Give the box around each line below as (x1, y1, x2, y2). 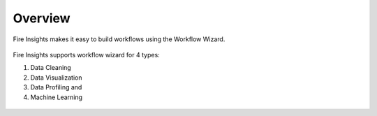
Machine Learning (30, 93, 83, 101)
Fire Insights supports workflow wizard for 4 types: (13, 50, 160, 59)
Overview (13, 10, 71, 26)
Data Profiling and (30, 83, 82, 92)
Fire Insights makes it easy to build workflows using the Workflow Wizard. (13, 35, 226, 43)
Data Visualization (30, 73, 83, 82)
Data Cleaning (30, 64, 71, 72)
